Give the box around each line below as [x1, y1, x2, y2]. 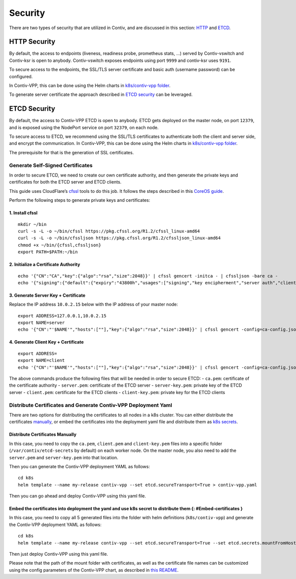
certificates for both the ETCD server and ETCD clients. [9, 179, 122, 185]
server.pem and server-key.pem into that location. [9, 454, 118, 460]
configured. [9, 73, 33, 79]
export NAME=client [18, 357, 65, 363]
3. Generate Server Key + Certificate [9, 292, 86, 298]
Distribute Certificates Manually [9, 432, 76, 438]
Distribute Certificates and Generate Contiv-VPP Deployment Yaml [9, 401, 172, 408]
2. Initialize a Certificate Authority [9, 262, 80, 267]
